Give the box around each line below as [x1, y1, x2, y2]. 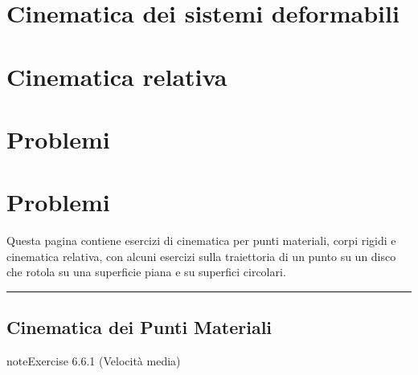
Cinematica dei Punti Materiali [6, 315, 273, 340]
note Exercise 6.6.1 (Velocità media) [6, 353, 181, 369]
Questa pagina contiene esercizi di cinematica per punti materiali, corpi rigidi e [6, 232, 396, 249]
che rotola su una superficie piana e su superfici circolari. [6, 263, 286, 280]
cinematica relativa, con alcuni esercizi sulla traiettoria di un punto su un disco [6, 247, 396, 264]
